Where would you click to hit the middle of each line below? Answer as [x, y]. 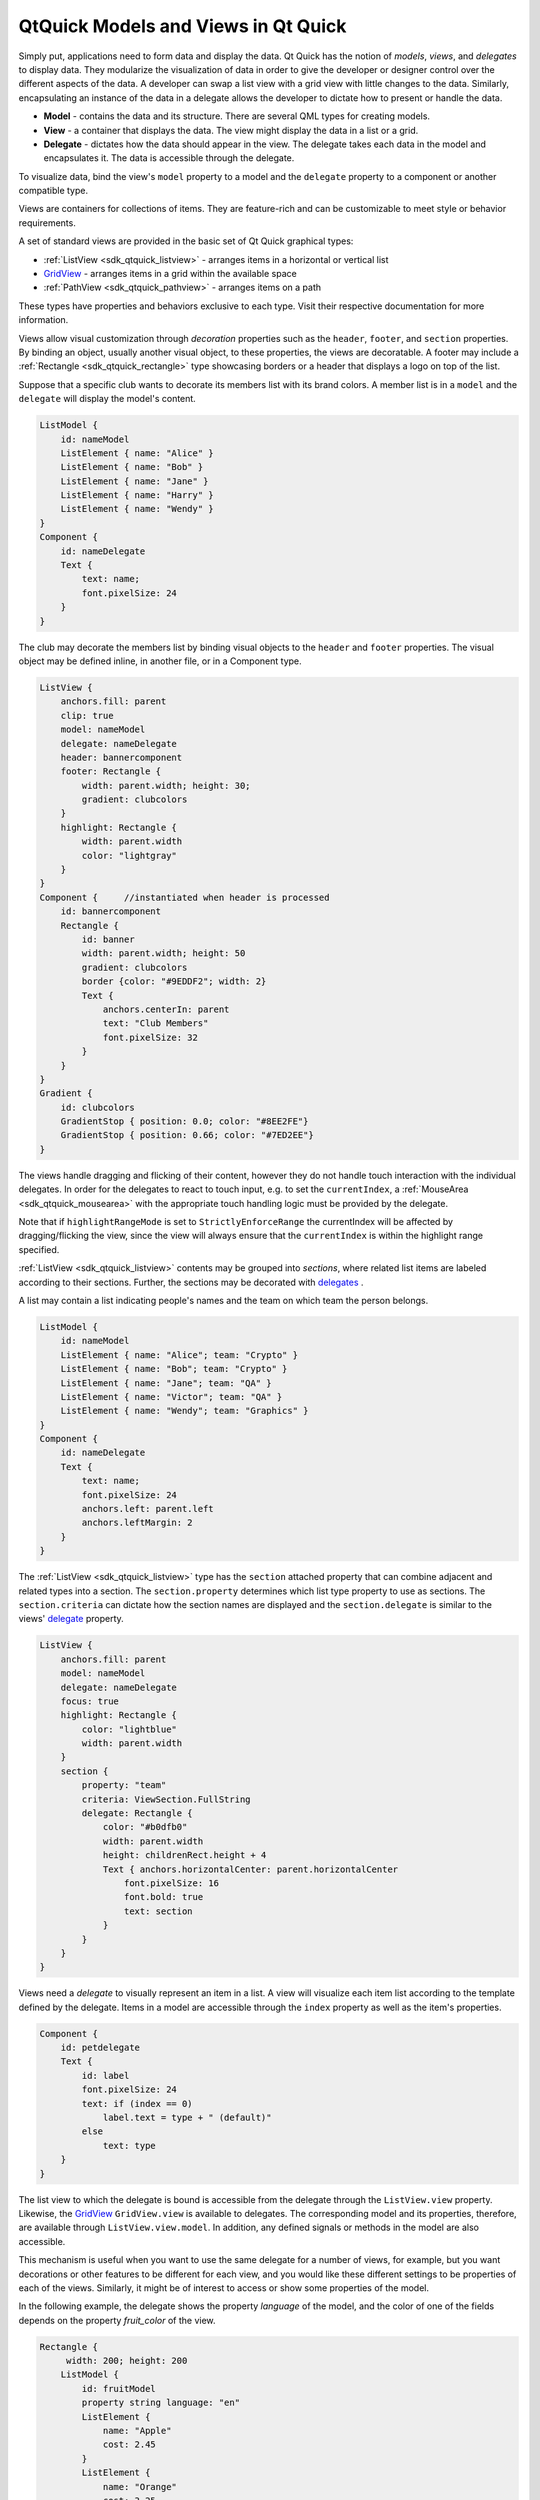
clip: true [87, 715]
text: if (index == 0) [137, 2103]
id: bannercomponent [111, 911]
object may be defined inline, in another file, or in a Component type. [160, 661]
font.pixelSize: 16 [171, 1883]
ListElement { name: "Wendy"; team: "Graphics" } [184, 1411]
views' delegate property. [71, 1619]
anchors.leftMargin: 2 [137, 1523]
